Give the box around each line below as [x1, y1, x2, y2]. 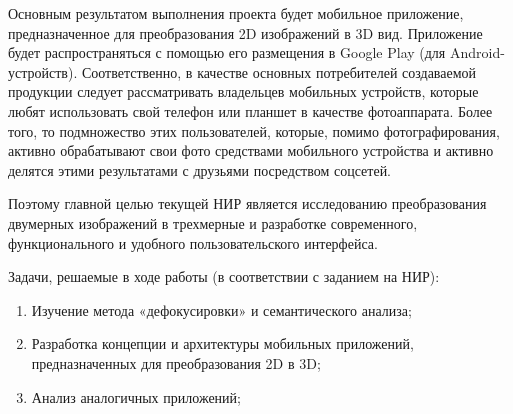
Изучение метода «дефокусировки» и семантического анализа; [31, 299, 412, 320]
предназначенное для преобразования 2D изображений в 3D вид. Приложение [8, 22, 483, 43]
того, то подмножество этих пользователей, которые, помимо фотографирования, [8, 120, 500, 141]
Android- [449, 42, 505, 63]
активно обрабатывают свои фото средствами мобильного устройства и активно [8, 140, 494, 161]
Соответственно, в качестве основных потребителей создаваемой [81, 61, 477, 82]
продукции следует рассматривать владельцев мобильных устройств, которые [8, 81, 479, 102]
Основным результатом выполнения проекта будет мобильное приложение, [8, 3, 464, 23]
